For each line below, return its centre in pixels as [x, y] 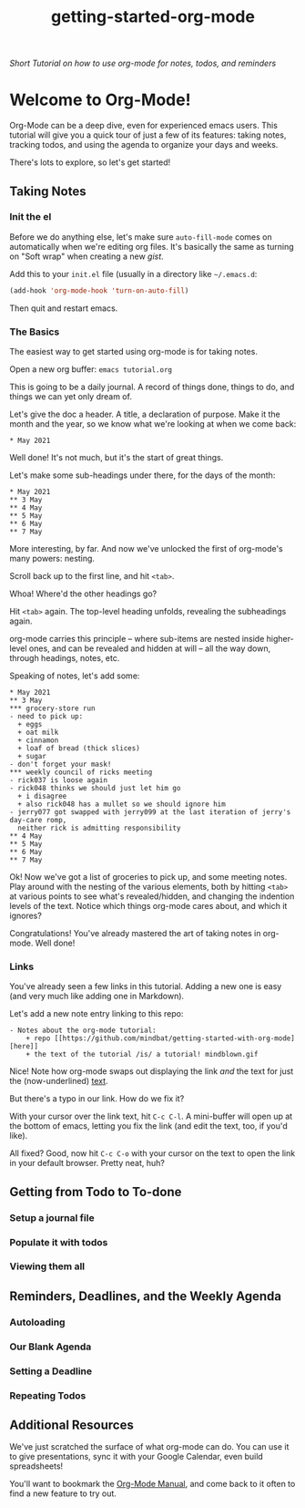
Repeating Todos [48, 1395]
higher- [280, 638]
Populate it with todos [59, 1242]
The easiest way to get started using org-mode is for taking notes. [133, 351]
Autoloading [37, 1322]
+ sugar [32, 756]
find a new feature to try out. [63, 1493]
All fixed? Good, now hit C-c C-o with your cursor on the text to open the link [152, 1153]
